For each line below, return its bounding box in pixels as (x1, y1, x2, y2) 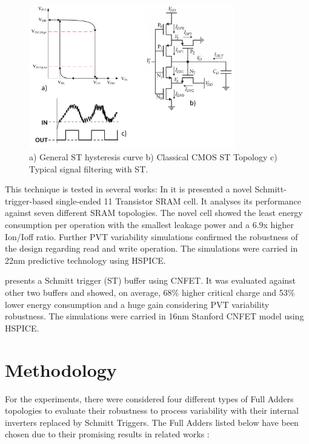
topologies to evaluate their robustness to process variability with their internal (5, 404, 299, 417)
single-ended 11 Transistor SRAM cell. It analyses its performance (56, 194, 302, 207)
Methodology (5, 357, 117, 382)
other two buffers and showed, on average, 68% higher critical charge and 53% (5, 286, 295, 299)
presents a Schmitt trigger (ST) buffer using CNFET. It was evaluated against (5, 274, 296, 287)
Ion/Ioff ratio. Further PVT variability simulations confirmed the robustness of (5, 230, 298, 243)
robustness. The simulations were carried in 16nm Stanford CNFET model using (5, 310, 304, 322)
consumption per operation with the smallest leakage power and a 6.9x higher (5, 218, 294, 231)
